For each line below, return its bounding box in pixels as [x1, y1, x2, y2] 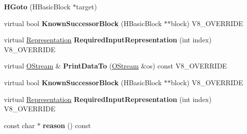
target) [76, 1, 97, 11]
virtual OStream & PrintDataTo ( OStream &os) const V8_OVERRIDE [4, 61, 227, 71]
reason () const [43, 120, 91, 130]
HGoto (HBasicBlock [4, 1, 71, 11]
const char [4, 120, 35, 130]
